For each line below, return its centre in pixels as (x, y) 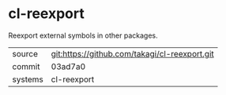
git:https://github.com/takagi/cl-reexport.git (133, 53)
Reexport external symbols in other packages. (83, 35)
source (25, 53)
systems (28, 79)
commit (26, 66)
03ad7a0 (68, 66)
